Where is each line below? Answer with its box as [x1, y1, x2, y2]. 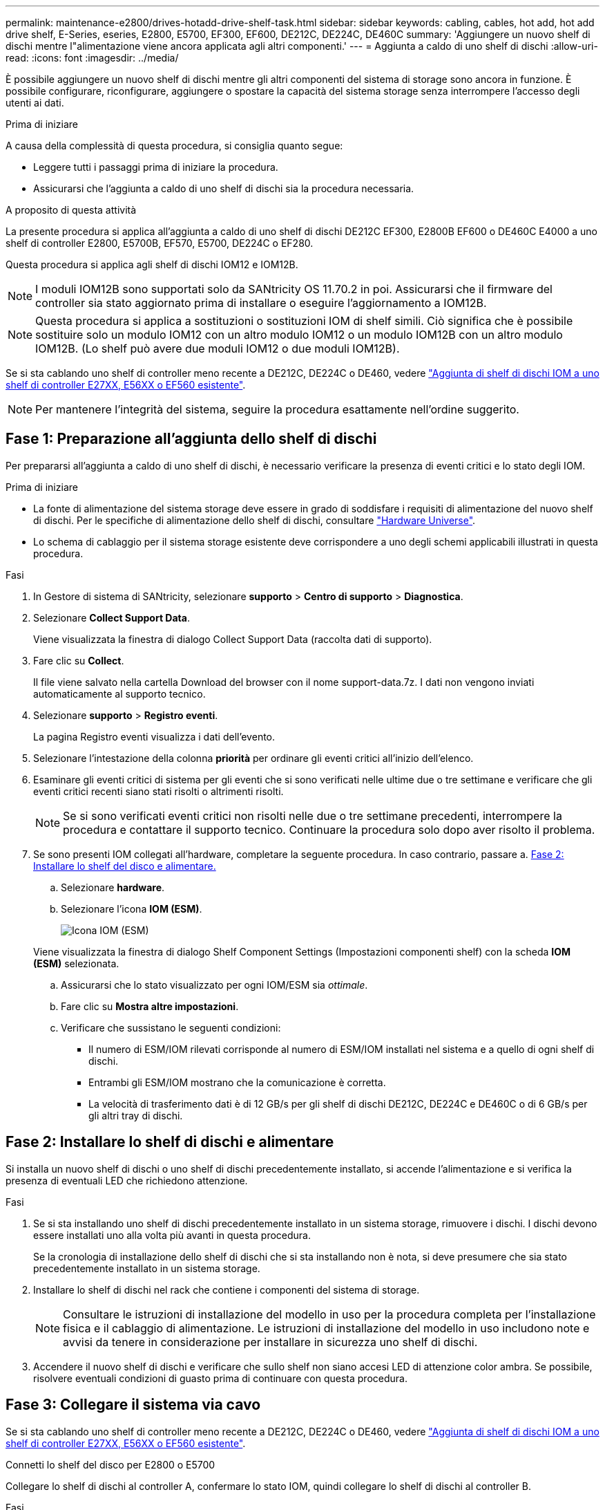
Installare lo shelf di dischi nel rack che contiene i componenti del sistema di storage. [33, 1283, 420, 1296]
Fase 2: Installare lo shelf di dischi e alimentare [6, 1133, 334, 1151]
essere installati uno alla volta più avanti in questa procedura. [33, 1229, 311, 1241]
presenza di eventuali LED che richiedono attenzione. [6, 1174, 248, 1186]
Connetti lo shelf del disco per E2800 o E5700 [6, 1458, 215, 1471]
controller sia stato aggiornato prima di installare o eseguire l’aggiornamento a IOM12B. [35, 296, 487, 310]
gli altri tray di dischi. [88, 1109, 183, 1121]
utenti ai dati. [6, 97, 64, 109]
